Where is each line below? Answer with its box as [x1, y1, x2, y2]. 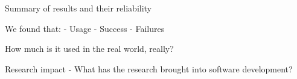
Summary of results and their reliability [5, 2, 152, 14]
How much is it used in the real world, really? [5, 42, 174, 55]
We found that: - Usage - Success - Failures [5, 22, 165, 34]
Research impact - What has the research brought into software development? [5, 62, 293, 75]
